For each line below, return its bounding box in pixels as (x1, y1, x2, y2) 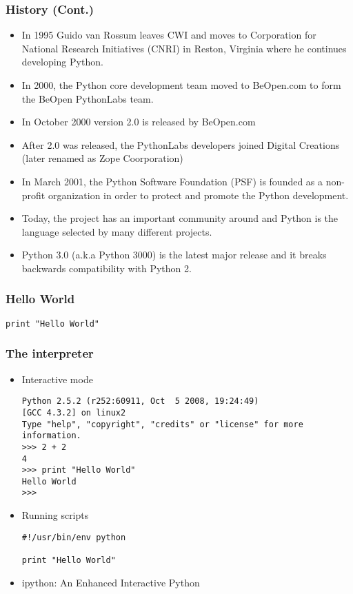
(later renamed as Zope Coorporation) (21, 151, 183, 165)
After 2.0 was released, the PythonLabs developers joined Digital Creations (21, 137, 340, 152)
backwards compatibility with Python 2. (21, 260, 192, 275)
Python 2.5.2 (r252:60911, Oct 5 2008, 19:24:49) (21, 396, 259, 407)
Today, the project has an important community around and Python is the (21, 211, 339, 225)
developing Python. (21, 54, 103, 69)
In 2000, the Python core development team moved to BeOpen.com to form (21, 78, 341, 92)
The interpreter (6, 345, 94, 362)
